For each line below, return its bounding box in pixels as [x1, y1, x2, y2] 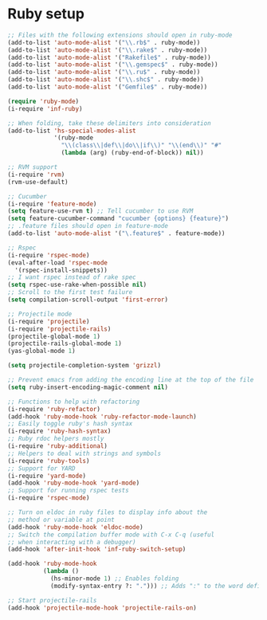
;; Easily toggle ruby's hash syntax [7, 420, 133, 428]
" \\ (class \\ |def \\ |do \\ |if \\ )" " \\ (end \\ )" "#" [61, 141, 222, 150]
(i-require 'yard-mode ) [7, 472, 87, 480]
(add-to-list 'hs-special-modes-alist [7, 127, 136, 135]
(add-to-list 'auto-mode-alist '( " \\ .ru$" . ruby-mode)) [7, 69, 201, 77]
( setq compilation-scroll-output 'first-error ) [7, 296, 169, 304]
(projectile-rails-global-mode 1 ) [7, 339, 123, 347]
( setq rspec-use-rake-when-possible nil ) [7, 281, 147, 289]
